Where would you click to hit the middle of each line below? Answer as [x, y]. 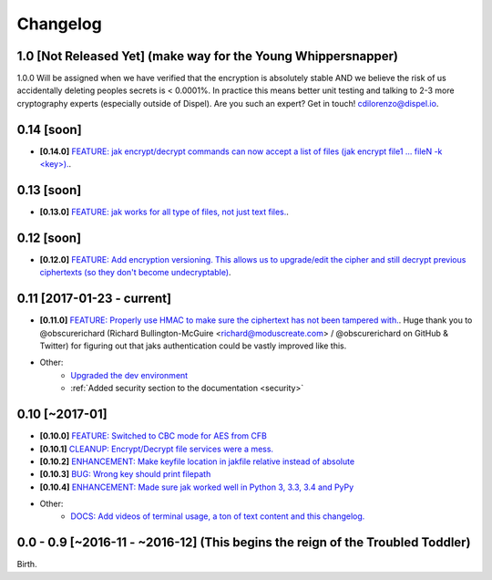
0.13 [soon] [49, 190]
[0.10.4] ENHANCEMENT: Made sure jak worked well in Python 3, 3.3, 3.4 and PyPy [197, 487]
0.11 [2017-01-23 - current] [94, 299]
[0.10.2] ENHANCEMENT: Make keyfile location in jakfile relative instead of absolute [197, 461]
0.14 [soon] [49, 129]
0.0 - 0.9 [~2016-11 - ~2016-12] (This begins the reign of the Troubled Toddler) [244, 543]
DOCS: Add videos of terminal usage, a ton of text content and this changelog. [218, 516]
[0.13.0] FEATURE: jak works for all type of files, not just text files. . [164, 212]
